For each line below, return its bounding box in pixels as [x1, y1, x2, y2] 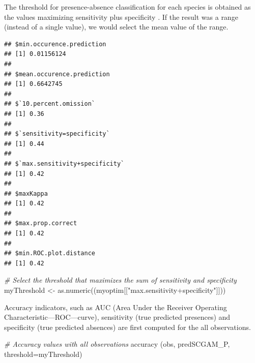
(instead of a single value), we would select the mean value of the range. [4, 21, 229, 32]
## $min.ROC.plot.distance [4, 250, 95, 257]
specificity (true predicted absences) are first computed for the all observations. [4, 321, 251, 332]
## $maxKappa [4, 190, 48, 197]
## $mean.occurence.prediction [4, 70, 110, 78]
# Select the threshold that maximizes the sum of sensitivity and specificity [4, 275, 237, 285]
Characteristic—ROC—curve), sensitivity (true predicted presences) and [4, 312, 231, 322]
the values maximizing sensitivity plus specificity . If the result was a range [4, 11, 238, 22]
